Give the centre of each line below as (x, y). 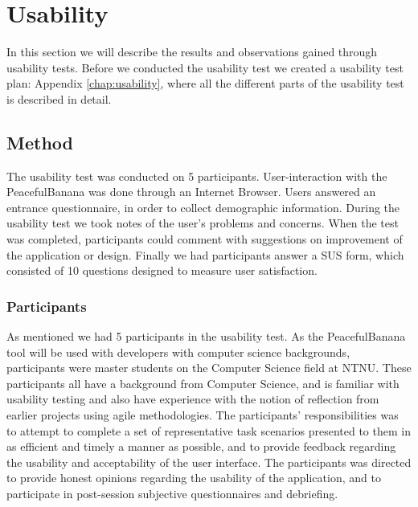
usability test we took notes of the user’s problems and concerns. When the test (203, 223)
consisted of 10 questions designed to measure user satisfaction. (162, 270)
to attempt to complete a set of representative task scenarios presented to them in (209, 430)
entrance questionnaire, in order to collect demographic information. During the (203, 207)
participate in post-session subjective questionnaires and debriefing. (172, 494)
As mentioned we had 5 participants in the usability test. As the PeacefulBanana (206, 336)
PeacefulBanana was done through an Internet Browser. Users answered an (191, 192)
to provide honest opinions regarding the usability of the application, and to (194, 478)
